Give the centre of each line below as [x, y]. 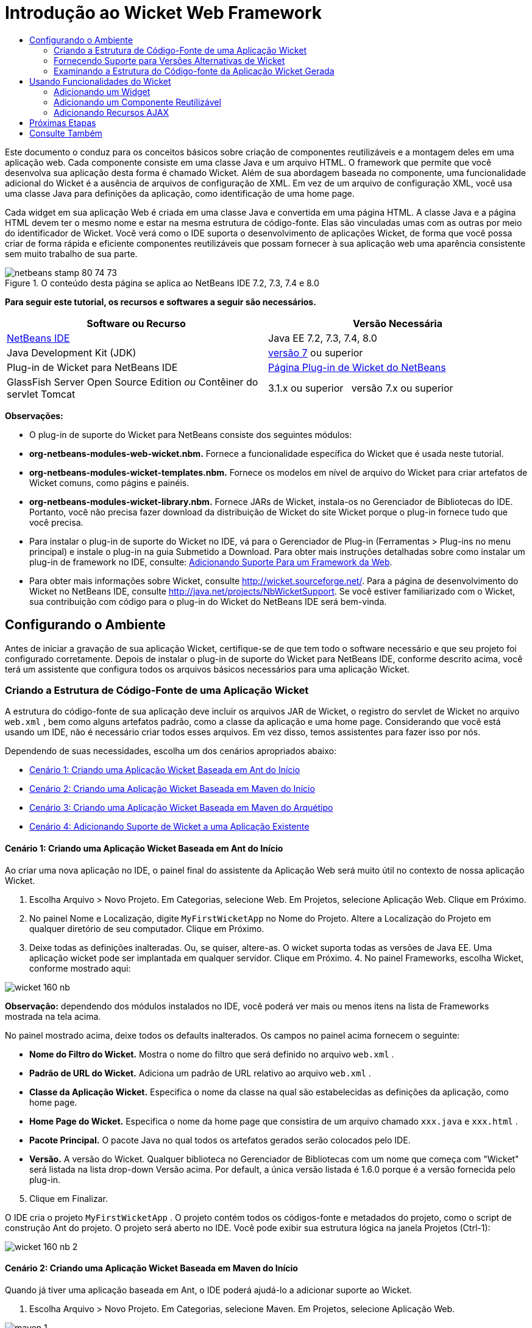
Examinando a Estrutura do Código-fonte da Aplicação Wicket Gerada [194, 71]
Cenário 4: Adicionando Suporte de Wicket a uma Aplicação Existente [169, 827]
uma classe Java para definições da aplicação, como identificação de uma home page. [180, 193]
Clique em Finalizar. [69, 1198]
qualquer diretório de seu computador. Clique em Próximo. [147, 928]
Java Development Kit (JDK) [72, 352]
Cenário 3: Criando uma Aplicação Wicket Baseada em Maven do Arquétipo [181, 808]
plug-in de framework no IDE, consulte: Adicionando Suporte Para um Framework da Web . [211, 562]
